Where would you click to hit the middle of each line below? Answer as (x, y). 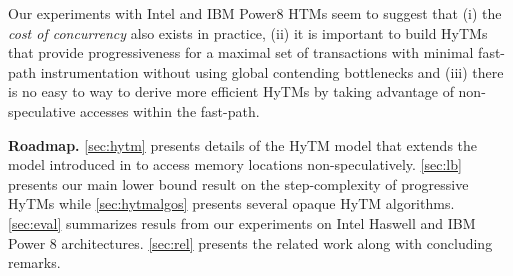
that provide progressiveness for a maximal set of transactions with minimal (241, 52)
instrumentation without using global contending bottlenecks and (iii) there (272, 71)
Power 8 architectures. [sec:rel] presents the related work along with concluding (250, 242)
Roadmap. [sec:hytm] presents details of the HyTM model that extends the (243, 144)
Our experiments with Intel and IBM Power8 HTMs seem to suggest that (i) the (255, 13)
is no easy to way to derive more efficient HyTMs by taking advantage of (231, 91)
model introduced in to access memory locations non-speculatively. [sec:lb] (235, 164)
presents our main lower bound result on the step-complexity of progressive (238, 183)
